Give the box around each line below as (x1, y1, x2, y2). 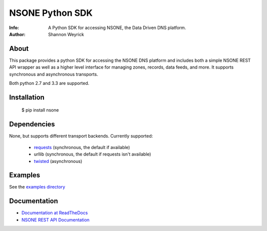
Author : (9, 31, 26, 37)
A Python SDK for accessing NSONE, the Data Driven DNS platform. (48, 25, 186, 31)
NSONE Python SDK (9, 7, 93, 18)
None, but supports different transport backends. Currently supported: (9, 133, 153, 139)
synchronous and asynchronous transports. (9, 71, 98, 77)
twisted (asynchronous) (34, 158, 83, 164)
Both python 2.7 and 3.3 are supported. (9, 80, 89, 86)
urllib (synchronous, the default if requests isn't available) (34, 151, 151, 157)
